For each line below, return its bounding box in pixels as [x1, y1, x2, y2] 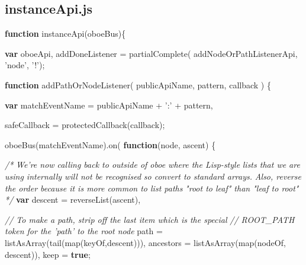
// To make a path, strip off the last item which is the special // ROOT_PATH [5, 213, 295, 225]
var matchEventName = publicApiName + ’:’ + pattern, [5, 98, 213, 111]
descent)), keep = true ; [5, 248, 91, 260]
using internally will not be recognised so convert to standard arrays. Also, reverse [5, 170, 301, 182]
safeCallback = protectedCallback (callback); [5, 119, 165, 131]
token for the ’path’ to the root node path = [5, 225, 163, 237]
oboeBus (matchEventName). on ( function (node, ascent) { [5, 138, 216, 151]
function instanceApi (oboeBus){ [5, 27, 126, 40]
